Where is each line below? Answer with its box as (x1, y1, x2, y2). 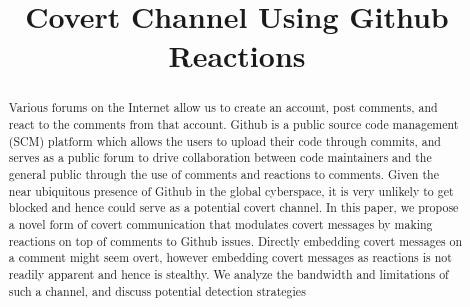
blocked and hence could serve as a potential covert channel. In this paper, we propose (8, 199, 459, 216)
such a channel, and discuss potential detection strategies (8, 282, 306, 299)
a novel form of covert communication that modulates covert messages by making (8, 215, 433, 232)
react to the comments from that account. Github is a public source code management (8, 116, 459, 133)
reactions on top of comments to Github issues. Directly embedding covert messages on (8, 232, 463, 249)
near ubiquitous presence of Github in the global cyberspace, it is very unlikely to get (8, 182, 454, 199)
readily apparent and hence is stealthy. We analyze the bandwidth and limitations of (8, 265, 449, 282)
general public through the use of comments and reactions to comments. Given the (8, 165, 439, 182)
